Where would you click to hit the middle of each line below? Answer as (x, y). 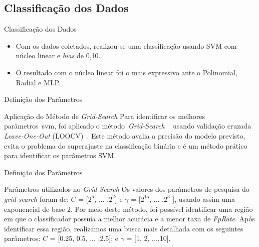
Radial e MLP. (38, 82)
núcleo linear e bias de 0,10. (58, 55)
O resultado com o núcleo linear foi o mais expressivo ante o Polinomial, (126, 72)
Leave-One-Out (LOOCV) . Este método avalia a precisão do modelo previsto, (125, 135)
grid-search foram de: (36, 199)
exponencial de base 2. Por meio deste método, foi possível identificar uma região (128, 209)
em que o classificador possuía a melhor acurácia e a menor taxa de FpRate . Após (129, 219)
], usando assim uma (204, 199)
